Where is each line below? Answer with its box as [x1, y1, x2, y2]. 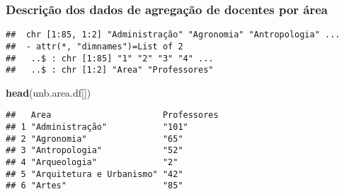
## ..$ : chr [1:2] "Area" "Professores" [6, 65, 214, 75]
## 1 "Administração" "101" [6, 122, 188, 133]
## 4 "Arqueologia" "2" [6, 157, 178, 168]
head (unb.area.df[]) [6, 85, 91, 99]
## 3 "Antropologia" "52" [6, 145, 183, 156]
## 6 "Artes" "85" [6, 181, 183, 191]
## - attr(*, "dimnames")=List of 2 [6, 41, 183, 51]
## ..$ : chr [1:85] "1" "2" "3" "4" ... [6, 53, 214, 63]
